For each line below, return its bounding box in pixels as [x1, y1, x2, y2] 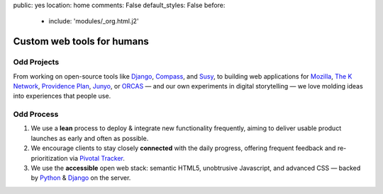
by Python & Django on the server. [30, 173, 131, 182]
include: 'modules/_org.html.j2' [48, 17, 139, 25]
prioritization [30, 154, 68, 162]
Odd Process [13, 110, 59, 120]
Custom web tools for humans [13, 35, 149, 47]
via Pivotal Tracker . [69, 154, 126, 162]
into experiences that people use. [13, 92, 111, 101]
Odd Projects [13, 57, 60, 67]
